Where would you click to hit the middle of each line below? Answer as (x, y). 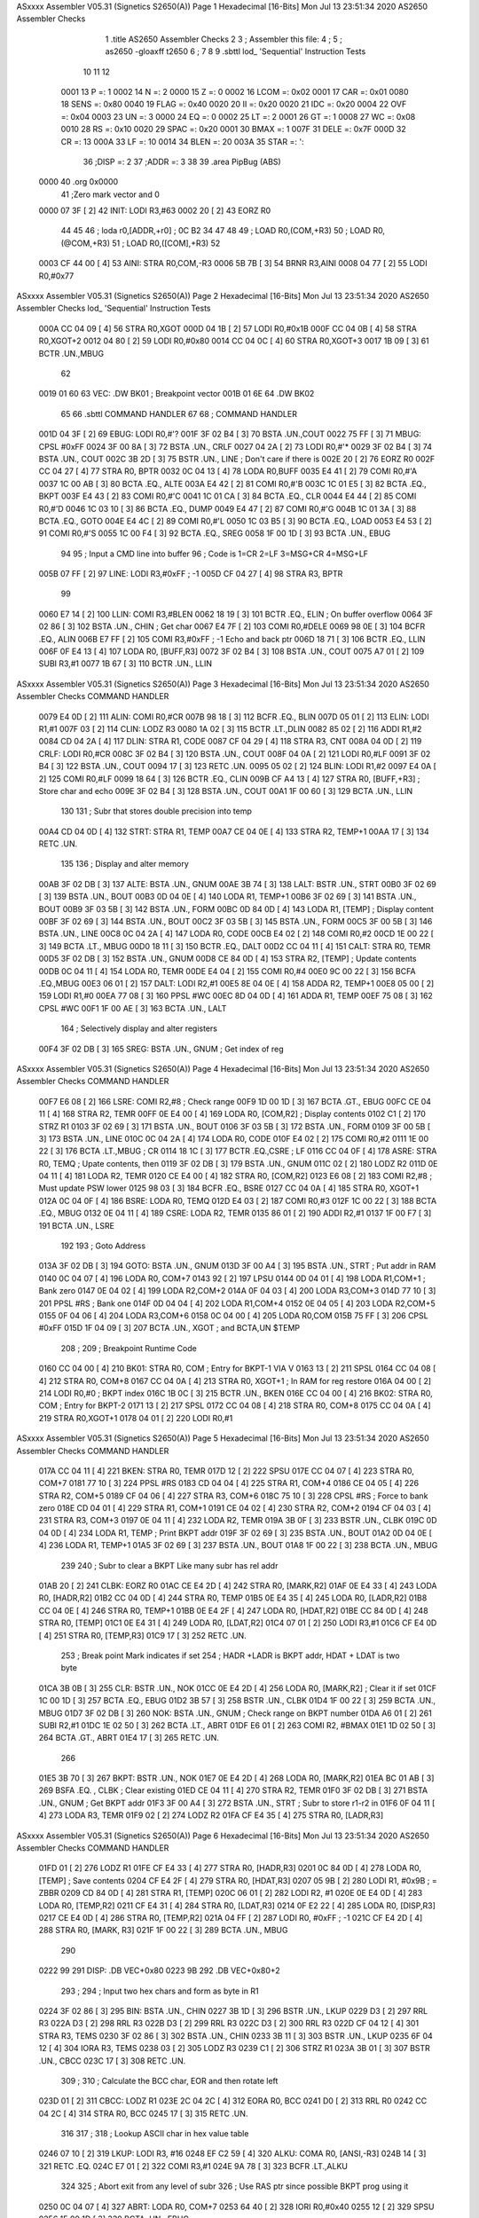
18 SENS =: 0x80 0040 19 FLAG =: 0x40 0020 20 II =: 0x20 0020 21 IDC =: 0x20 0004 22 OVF (234, 104)
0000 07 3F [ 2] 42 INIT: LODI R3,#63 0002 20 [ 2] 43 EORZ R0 (154, 211)
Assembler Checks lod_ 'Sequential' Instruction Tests (114, 308)
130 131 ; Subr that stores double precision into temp (157, 811)
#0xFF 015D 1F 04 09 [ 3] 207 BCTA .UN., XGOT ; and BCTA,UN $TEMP (169, 1328)
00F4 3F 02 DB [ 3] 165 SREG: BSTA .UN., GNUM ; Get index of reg (161, 1049)
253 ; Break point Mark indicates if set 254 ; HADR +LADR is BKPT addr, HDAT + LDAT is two (230, 1656)
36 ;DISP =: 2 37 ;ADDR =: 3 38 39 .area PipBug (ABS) (182, 161)
